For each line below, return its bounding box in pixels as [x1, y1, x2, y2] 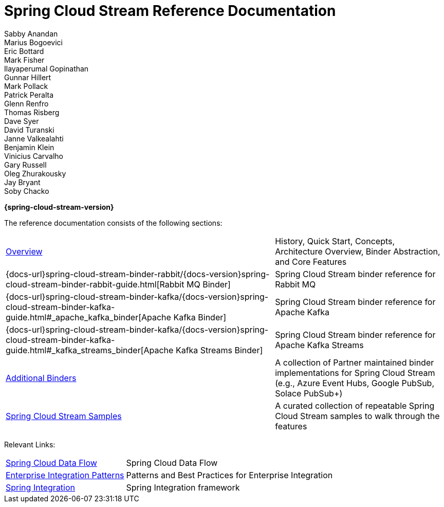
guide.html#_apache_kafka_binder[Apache [6, 312, 171, 322]
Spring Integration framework [126, 482, 240, 493]
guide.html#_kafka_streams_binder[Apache [6, 345, 174, 355]
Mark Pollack [4, 81, 48, 90]
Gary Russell [4, 160, 47, 169]
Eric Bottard [4, 46, 44, 56]
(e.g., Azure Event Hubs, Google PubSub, [275, 377, 435, 388]
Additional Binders [6, 372, 77, 383]
